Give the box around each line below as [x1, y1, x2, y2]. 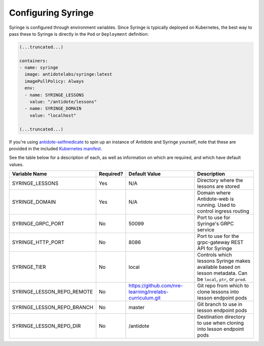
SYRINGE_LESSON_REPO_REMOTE [12, 288, 93, 295]
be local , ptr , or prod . [197, 276, 247, 283]
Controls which [197, 252, 232, 259]
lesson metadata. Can [197, 270, 248, 277]
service [197, 226, 215, 233]
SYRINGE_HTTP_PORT [12, 239, 65, 246]
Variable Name [12, 171, 47, 177]
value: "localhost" [29, 112, 77, 118]
